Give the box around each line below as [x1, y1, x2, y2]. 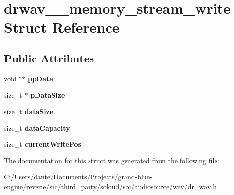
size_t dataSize [4, 106, 54, 116]
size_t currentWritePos [4, 139, 81, 149]
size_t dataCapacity [4, 122, 70, 133]
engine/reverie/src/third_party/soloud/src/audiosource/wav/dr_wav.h [4, 181, 216, 191]
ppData [28, 73, 54, 83]
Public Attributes [4, 50, 94, 65]
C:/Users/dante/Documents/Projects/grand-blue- [4, 172, 152, 182]
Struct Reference [4, 17, 120, 37]
